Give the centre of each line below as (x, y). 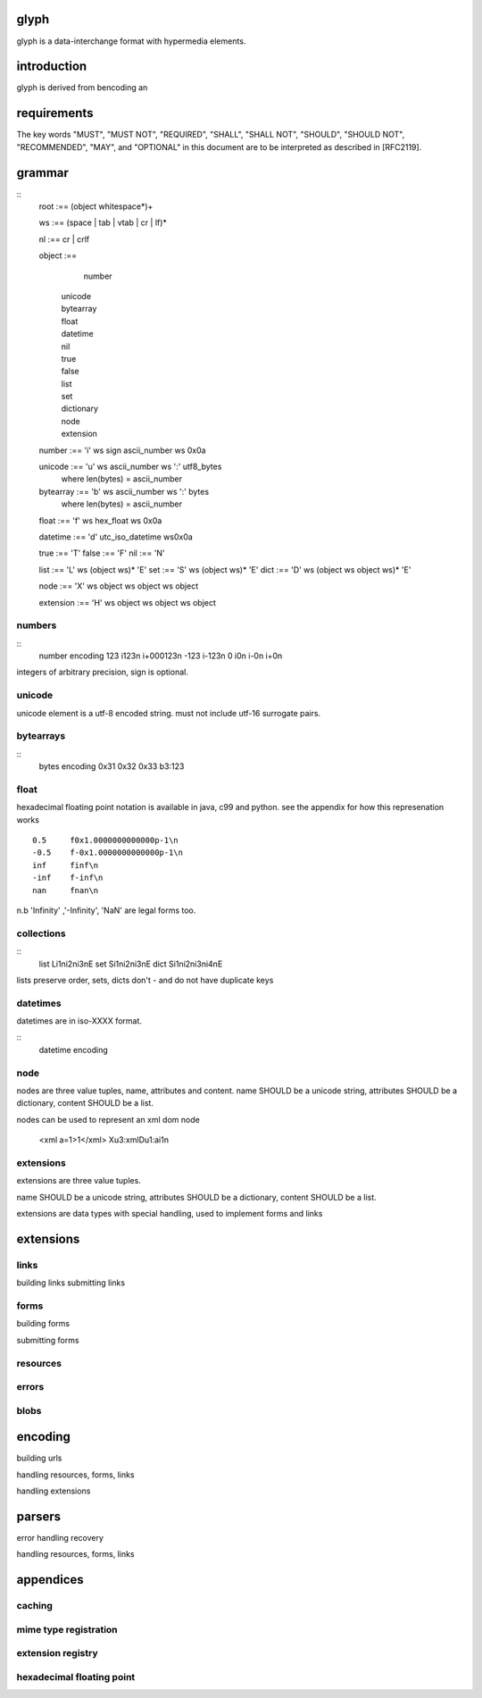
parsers (39, 1516)
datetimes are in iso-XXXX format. (79, 1021)
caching (35, 1606)
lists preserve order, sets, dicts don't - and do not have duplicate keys (145, 980)
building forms (43, 1324)
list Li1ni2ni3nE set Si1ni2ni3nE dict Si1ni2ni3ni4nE (131, 964)
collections (41, 933)
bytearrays (41, 736)
